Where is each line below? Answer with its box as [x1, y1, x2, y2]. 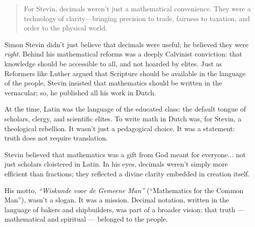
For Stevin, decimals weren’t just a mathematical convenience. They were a [24, 3, 251, 13]
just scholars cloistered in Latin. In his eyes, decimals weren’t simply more [4, 159, 228, 169]
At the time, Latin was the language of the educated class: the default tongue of [4, 104, 246, 114]
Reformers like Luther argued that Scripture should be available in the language [4, 68, 246, 78]
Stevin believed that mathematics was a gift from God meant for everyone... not [4, 149, 246, 159]
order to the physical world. [24, 23, 108, 33]
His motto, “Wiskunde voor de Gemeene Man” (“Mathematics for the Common [4, 185, 244, 195]
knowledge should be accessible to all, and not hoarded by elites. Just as [4, 58, 222, 68]
